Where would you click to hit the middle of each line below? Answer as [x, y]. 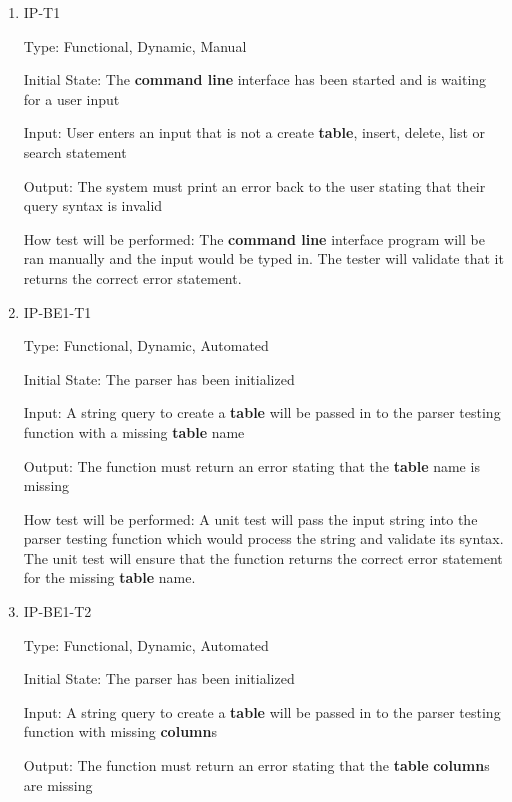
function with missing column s [120, 731]
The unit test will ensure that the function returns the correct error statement [263, 557]
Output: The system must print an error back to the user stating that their [254, 185]
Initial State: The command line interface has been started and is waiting [255, 79]
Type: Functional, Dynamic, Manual [135, 45]
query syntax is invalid [93, 205]
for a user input [71, 98]
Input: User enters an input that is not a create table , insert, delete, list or [254, 132]
